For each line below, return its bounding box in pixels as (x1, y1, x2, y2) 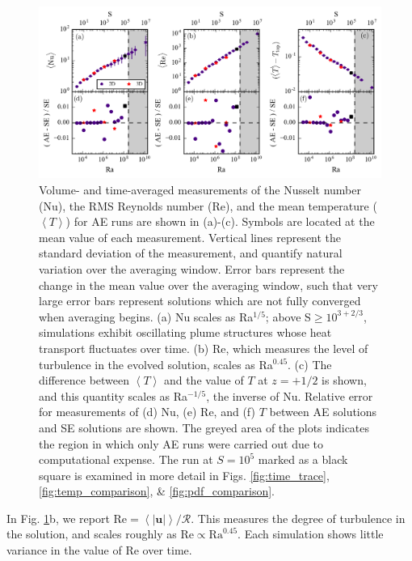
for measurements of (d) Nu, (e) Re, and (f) (39, 403, 255, 420)
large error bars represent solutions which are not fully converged (39, 292, 361, 309)
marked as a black (258, 451, 348, 468)
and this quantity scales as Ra (39, 387, 188, 404)
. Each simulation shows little (238, 525, 384, 542)
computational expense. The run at (39, 451, 213, 468)
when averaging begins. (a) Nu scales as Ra (39, 308, 254, 325)
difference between (39, 372, 130, 389)
